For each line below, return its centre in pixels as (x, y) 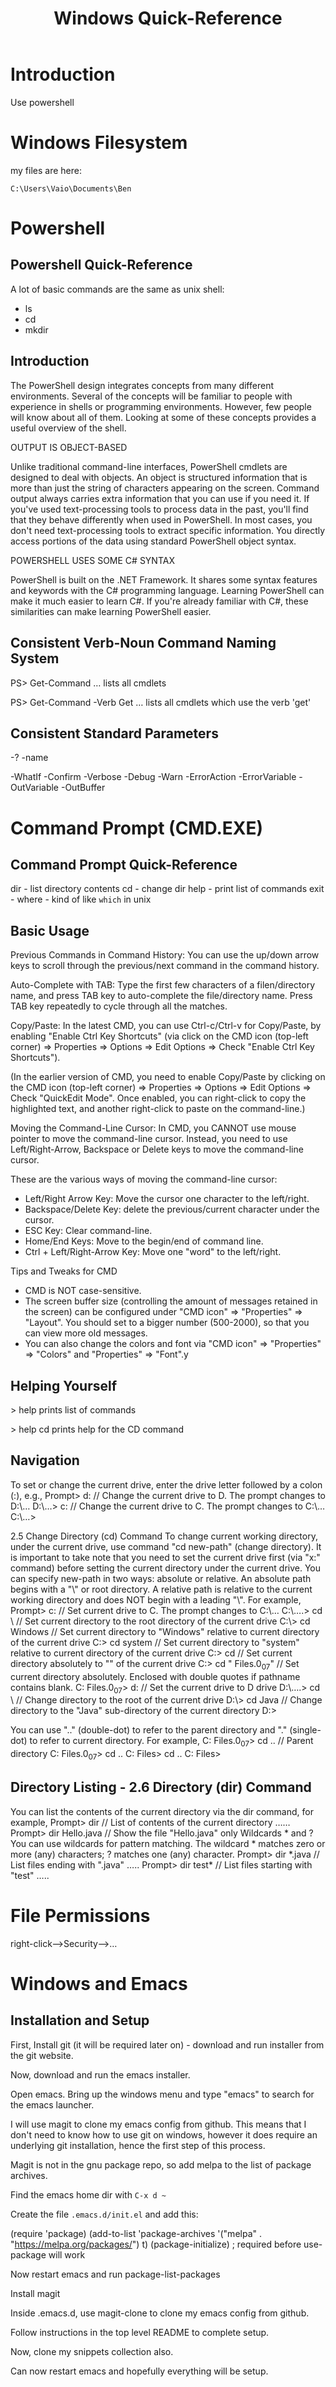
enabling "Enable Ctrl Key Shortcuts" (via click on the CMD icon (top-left (159, 1036)
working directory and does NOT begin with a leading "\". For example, (156, 1599)
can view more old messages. (86, 1333)
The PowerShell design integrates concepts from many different (142, 385)
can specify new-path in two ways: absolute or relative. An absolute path (161, 1578)
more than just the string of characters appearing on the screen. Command (165, 488)
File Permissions (80, 1915)
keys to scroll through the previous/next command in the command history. (165, 966)
